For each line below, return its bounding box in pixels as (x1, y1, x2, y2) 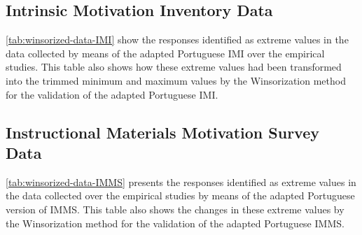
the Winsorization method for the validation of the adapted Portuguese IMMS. (6, 215, 344, 230)
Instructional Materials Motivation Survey (6, 121, 319, 143)
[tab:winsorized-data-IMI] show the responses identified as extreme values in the (6, 32, 349, 47)
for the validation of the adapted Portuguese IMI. (6, 87, 218, 101)
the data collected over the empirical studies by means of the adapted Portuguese (6, 188, 355, 203)
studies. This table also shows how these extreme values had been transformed (6, 59, 342, 74)
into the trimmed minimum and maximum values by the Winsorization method (6, 73, 346, 87)
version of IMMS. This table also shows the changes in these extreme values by (6, 201, 344, 216)
